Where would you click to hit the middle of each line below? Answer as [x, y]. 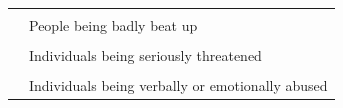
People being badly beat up [113, 25]
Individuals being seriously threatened [145, 55]
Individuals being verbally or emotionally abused [178, 85]
